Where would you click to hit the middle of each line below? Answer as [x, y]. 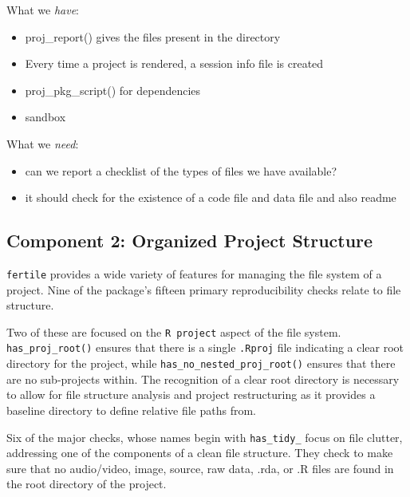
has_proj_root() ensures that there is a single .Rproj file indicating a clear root [205, 347]
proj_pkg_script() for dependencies [113, 90]
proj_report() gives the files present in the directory [153, 36]
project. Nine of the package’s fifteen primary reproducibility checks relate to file [204, 289]
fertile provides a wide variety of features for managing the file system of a [194, 273]
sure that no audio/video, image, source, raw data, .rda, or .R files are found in [200, 468]
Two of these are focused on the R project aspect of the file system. [174, 331]
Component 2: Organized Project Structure [190, 241]
